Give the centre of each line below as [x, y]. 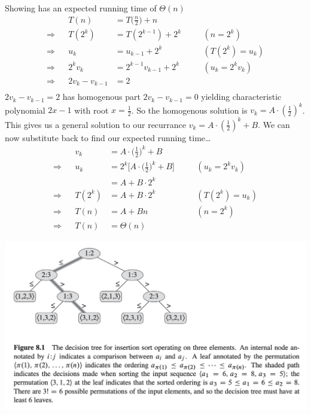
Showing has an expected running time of [81, 8]
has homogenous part [101, 97]
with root [92, 110]
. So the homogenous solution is [189, 110]
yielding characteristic [241, 97]
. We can [274, 124]
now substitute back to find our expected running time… [108, 137]
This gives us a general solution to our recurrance [96, 124]
